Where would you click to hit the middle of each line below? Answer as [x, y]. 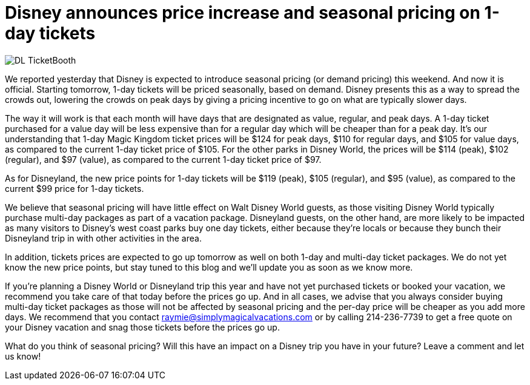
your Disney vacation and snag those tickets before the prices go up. [142, 327]
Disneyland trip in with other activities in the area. [103, 238]
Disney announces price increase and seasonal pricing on [243, 13]
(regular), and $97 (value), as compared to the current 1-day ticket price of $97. [163, 159]
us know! [23, 356]
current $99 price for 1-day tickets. [75, 188]
